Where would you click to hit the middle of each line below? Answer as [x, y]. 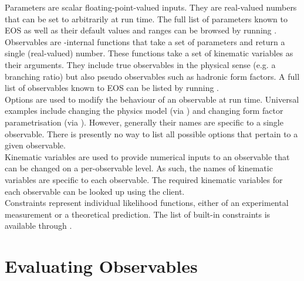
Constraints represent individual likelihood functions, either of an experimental [147, 203]
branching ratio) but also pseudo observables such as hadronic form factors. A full [152, 76]
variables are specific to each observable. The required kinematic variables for [144, 179]
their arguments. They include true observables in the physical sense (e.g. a [140, 64]
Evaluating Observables [101, 266]
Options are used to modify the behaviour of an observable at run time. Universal [152, 99]
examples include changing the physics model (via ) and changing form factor [144, 111]
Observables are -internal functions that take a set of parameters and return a [145, 41]
